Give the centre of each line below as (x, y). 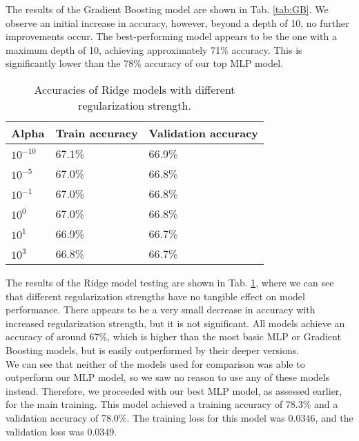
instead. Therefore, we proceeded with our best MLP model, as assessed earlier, (174, 390)
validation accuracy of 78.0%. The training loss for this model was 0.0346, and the (179, 417)
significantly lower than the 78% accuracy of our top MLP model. (144, 63)
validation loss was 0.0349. (61, 431)
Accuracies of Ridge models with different (135, 89)
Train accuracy (97, 133)
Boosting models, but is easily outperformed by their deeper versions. (153, 350)
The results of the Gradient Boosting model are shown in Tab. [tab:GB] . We (167, 9)
